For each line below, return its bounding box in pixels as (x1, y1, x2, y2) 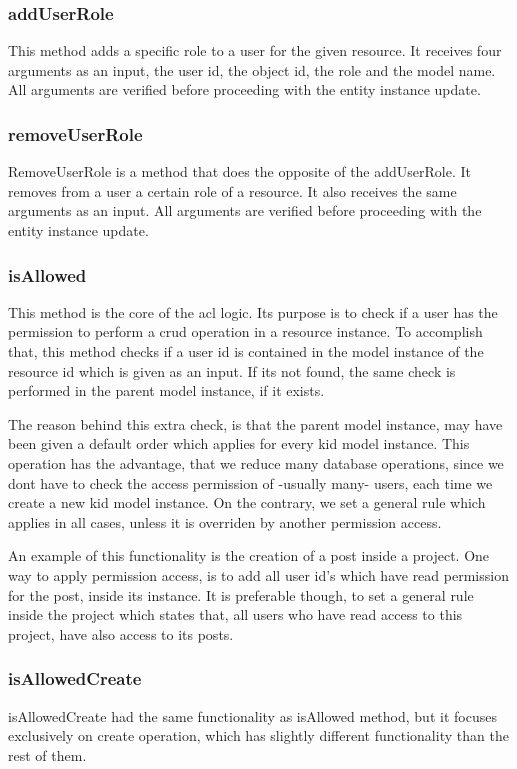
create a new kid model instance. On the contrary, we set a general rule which (8, 492, 486, 513)
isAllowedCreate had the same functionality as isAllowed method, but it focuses (8, 705, 497, 726)
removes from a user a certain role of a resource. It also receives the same (8, 180, 457, 201)
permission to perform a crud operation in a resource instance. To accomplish (8, 321, 483, 342)
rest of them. (8, 744, 87, 765)
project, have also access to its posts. (8, 623, 234, 644)
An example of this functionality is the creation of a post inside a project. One (8, 545, 490, 566)
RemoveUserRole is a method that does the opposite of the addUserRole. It (8, 161, 471, 182)
